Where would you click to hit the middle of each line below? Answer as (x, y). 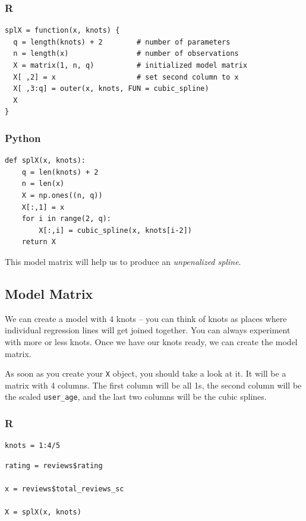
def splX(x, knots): (45, 161)
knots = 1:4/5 (33, 446)
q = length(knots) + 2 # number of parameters (122, 42)
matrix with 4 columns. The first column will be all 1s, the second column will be (153, 385)
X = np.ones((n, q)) (62, 195)
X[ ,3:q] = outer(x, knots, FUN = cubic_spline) (111, 89)
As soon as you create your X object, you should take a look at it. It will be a (146, 373)
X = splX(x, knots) (43, 512)
